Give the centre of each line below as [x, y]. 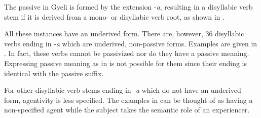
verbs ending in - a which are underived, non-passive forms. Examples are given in [131, 43]
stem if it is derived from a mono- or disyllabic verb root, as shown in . [114, 16]
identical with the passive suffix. [54, 73]
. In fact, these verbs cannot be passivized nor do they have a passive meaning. [127, 53]
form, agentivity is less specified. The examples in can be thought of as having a [128, 100]
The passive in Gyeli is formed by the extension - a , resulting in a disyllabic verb [128, 7]
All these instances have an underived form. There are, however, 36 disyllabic [124, 34]
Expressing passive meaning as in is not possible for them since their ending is [126, 63]
